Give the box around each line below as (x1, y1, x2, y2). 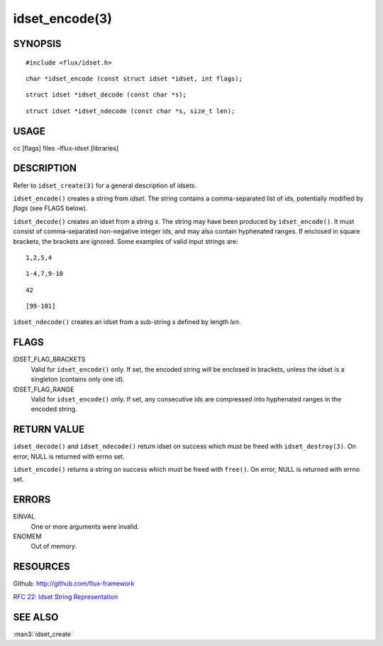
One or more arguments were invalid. (30, 522, 140, 531)
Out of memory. (30, 542, 77, 551)
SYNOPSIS (13, 38, 62, 50)
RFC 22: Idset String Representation (13, 592, 118, 601)
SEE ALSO (13, 611, 59, 623)
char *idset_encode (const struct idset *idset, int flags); (26, 75, 243, 82)
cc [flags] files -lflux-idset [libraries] (13, 144, 119, 152)
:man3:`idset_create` (13, 630, 74, 638)
